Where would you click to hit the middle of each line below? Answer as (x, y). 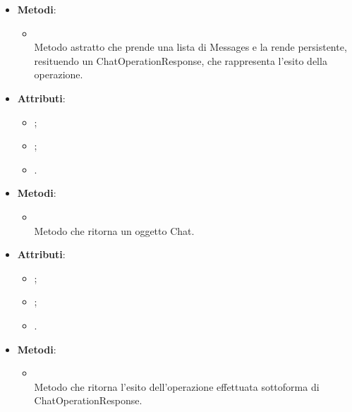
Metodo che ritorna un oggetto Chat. (114, 230)
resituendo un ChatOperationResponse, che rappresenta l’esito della (181, 60)
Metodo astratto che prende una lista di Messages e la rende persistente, (190, 47)
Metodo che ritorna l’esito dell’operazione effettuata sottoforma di (177, 386)
